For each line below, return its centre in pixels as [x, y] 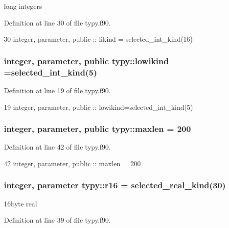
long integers [23, 6]
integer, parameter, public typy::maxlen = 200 [98, 129]
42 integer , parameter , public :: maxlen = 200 [72, 163]
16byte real [21, 203]
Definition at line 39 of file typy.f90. [57, 220]
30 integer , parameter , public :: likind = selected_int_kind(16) [99, 39]
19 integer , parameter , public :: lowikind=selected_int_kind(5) [99, 107]
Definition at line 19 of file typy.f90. [57, 90]
